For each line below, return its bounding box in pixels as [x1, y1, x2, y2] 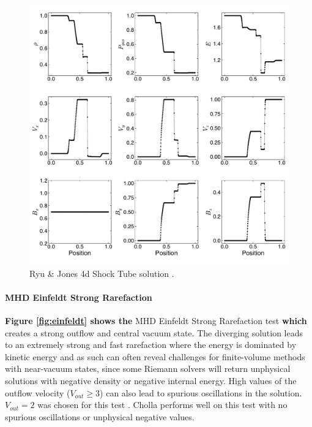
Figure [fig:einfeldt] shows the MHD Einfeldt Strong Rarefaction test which [5, 314, 307, 327]
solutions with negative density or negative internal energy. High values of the [5, 374, 297, 387]
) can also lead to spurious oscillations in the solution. [100, 386, 302, 399]
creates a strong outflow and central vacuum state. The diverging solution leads [5, 326, 303, 339]
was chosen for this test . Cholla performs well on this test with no [37, 398, 288, 411]
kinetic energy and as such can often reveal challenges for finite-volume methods [5, 350, 305, 363]
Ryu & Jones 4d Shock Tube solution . [29, 266, 174, 279]
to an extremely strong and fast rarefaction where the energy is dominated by [5, 338, 297, 351]
